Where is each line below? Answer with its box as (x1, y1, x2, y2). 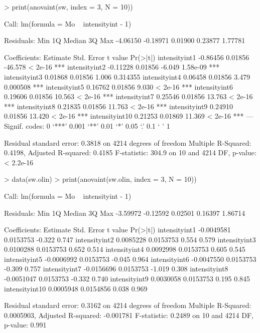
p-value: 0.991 (4, 319, 47, 330)
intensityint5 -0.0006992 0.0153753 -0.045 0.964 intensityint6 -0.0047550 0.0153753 (4, 253, 256, 264)
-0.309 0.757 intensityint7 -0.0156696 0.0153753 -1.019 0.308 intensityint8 (4, 263, 228, 274)
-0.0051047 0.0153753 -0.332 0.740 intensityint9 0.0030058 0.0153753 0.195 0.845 (4, 273, 250, 284)
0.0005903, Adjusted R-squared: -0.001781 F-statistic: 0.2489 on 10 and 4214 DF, (4, 309, 253, 320)
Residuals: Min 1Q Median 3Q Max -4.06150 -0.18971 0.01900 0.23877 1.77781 (4, 35, 245, 46)
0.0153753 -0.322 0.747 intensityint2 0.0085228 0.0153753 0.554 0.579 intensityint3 (4, 234, 256, 244)
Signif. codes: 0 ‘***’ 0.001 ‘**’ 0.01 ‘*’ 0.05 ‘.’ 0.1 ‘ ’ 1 (4, 120, 170, 131)
